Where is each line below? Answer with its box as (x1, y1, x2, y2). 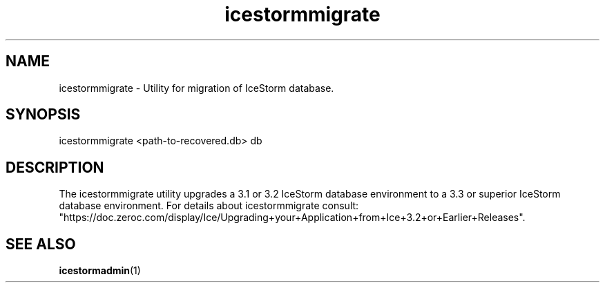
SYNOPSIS (6, 106, 81, 124)
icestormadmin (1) (59, 265, 141, 277)
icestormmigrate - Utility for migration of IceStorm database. (59, 81, 334, 94)
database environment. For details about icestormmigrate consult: (59, 200, 359, 212)
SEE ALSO (6, 235, 76, 253)
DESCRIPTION (6, 158, 104, 176)
